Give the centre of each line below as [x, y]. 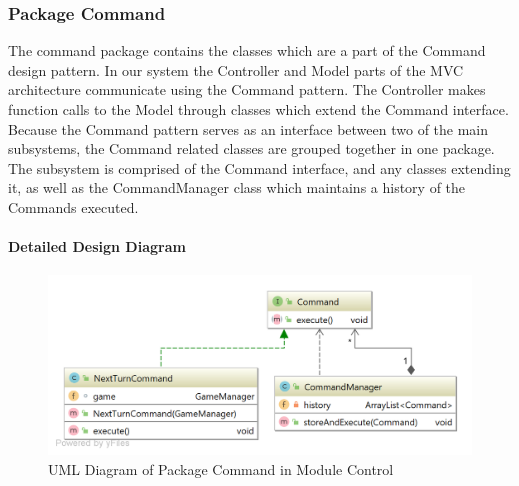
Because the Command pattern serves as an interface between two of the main [248, 128]
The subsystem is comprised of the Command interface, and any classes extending [259, 167]
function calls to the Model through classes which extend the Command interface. [258, 109]
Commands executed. [73, 206]
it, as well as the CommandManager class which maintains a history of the [237, 187]
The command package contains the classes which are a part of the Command [247, 50]
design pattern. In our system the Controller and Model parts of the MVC [236, 69]
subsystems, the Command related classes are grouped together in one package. [251, 148]
